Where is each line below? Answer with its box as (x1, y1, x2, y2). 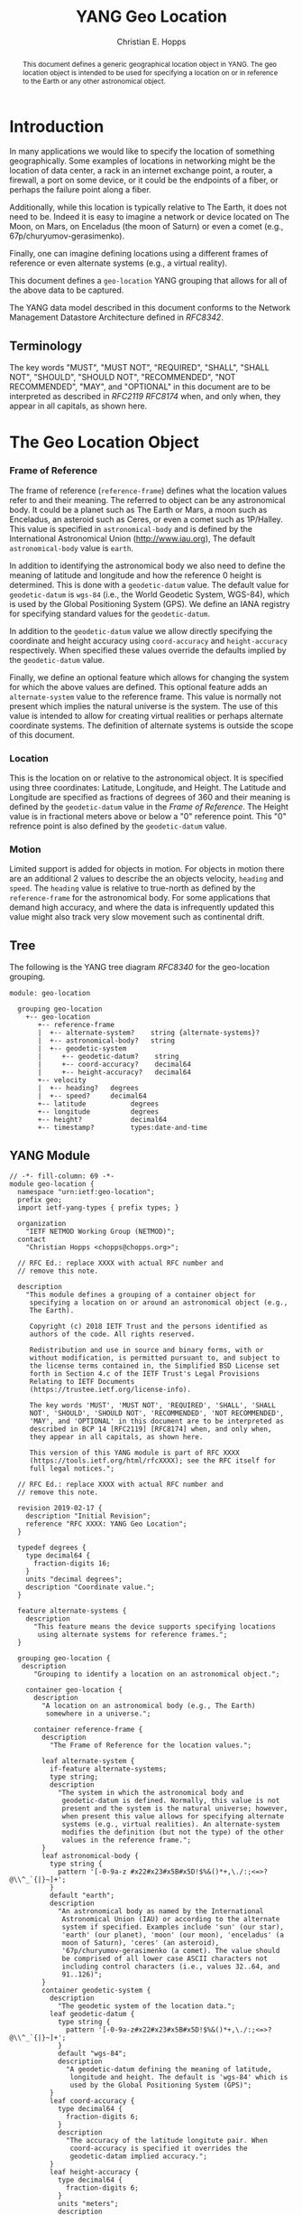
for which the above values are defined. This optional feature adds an (9, 681, 268, 692)
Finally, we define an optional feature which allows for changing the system (9, 671, 289, 683)
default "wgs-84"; (57, 2049, 127, 2058)
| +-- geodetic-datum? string (37, 1052, 179, 1061)
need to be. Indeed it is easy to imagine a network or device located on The (9, 211, 290, 222)
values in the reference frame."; (61, 1836, 192, 1845)
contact (17, 1235, 47, 1244)
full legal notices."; (29, 1464, 115, 1473)
